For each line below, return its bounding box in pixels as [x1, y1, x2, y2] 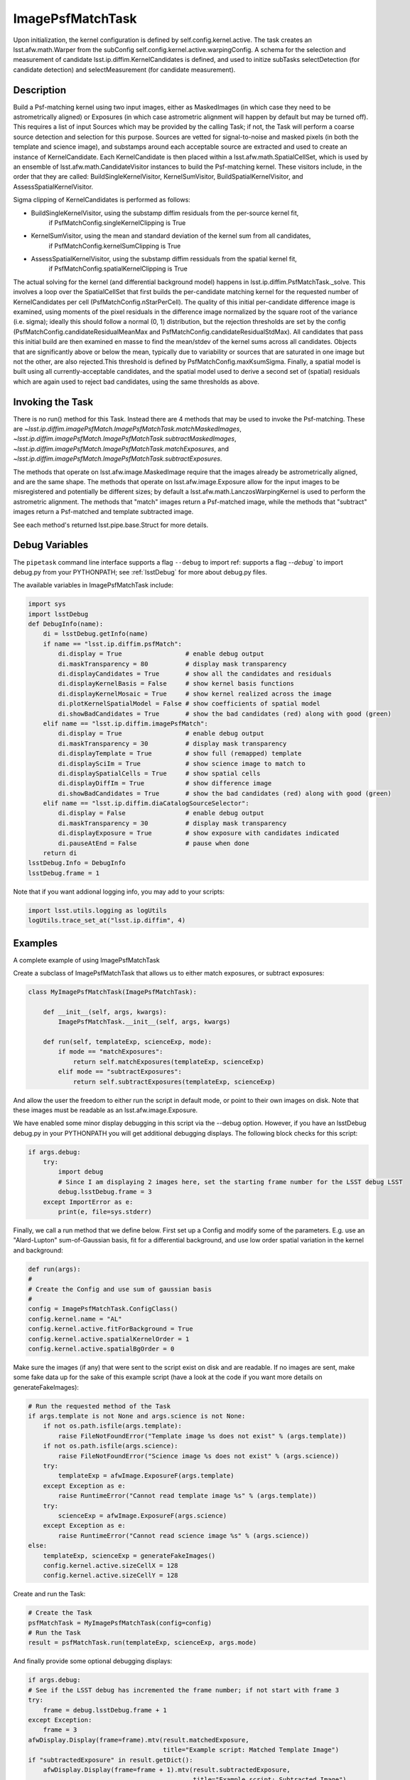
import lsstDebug [28, 609, 89, 618]
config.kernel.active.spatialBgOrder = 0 [28, 1344, 175, 1353]
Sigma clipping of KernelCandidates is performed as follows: [13, 196, 191, 204]
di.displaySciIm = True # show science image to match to [58, 759, 306, 768]
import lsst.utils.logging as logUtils [28, 906, 167, 914]
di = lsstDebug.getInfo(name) [43, 630, 149, 638]
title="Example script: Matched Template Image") [163, 1746, 340, 1754]
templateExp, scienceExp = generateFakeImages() [43, 1551, 216, 1559]
